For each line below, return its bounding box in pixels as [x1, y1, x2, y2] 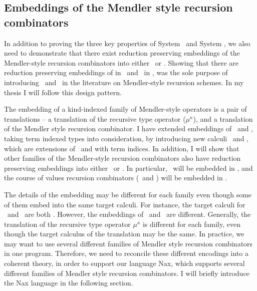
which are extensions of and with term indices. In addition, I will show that [4, 143, 239, 153]
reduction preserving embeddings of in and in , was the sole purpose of [4, 67, 228, 78]
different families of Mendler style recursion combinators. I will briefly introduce [4, 267, 249, 278]
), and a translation [193, 113, 253, 124]
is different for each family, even [142, 218, 240, 229]
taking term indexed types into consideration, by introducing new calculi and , [4, 133, 248, 143]
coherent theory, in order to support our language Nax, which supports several [4, 258, 245, 268]
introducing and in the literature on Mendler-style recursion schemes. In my [4, 77, 244, 87]
